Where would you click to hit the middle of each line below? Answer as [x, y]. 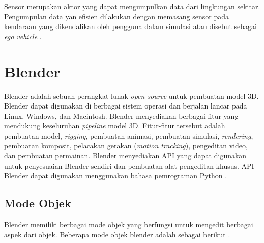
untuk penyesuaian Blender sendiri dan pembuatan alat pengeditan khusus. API [129, 165]
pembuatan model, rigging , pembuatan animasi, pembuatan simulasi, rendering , [129, 135]
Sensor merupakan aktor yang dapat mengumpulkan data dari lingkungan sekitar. [132, 6]
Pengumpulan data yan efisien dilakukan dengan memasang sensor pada [116, 16]
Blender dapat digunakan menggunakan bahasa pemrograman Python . [116, 175]
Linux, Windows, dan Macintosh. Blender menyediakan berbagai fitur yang [121, 115]
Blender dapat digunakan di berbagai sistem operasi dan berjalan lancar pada [126, 106]
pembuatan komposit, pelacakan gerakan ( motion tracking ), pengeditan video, [126, 145]
